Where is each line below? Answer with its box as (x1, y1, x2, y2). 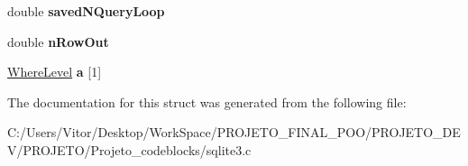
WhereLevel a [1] (7, 62, 102, 81)
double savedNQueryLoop (7, 2, 165, 20)
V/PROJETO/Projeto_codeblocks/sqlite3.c (7, 140, 252, 159)
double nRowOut (7, 32, 109, 51)
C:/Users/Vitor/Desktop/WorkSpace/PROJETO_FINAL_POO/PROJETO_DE (7, 123, 461, 142)
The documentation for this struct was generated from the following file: (7, 92, 407, 111)
